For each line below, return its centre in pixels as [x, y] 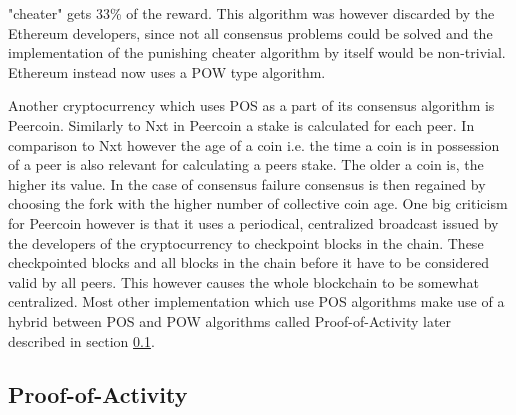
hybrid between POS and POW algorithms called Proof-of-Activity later [230, 320]
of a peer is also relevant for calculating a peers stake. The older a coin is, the [246, 164]
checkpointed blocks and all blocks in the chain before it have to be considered [248, 262]
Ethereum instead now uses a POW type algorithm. [167, 71]
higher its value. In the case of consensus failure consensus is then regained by [247, 183]
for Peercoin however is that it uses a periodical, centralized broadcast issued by [253, 222]
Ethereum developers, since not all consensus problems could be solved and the [250, 32]
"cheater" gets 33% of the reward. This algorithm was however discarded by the [251, 13]
